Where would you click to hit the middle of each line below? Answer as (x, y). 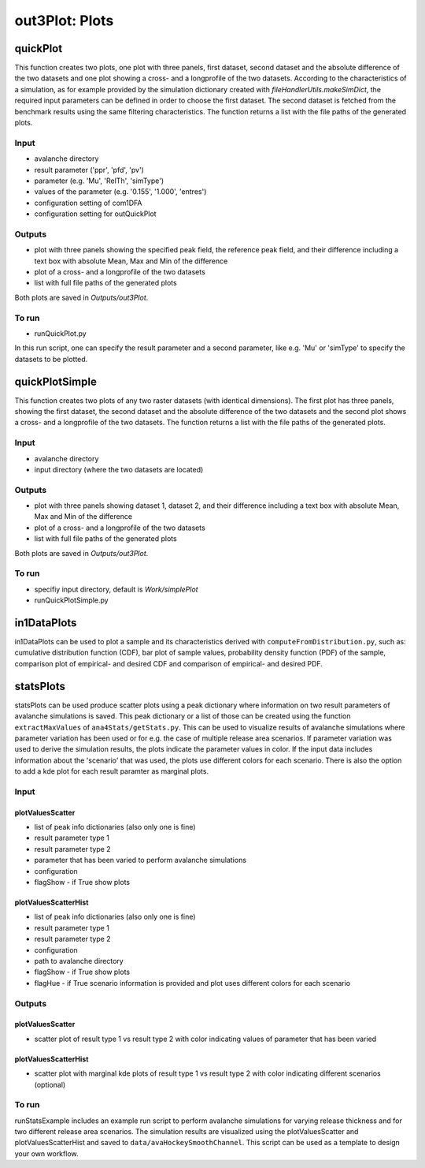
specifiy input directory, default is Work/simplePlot (116, 589)
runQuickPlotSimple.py (72, 600)
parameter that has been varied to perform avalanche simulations (140, 860)
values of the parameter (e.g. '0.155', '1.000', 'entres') (120, 192)
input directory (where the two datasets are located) (119, 469)
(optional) (50, 1084)
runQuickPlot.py (60, 333)
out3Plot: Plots (64, 21)
